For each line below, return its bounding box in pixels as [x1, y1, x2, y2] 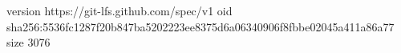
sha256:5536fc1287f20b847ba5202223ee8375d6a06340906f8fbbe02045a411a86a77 [6, 18, 395, 35]
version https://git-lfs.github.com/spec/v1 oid [6, 2, 233, 18]
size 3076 [6, 34, 51, 51]
